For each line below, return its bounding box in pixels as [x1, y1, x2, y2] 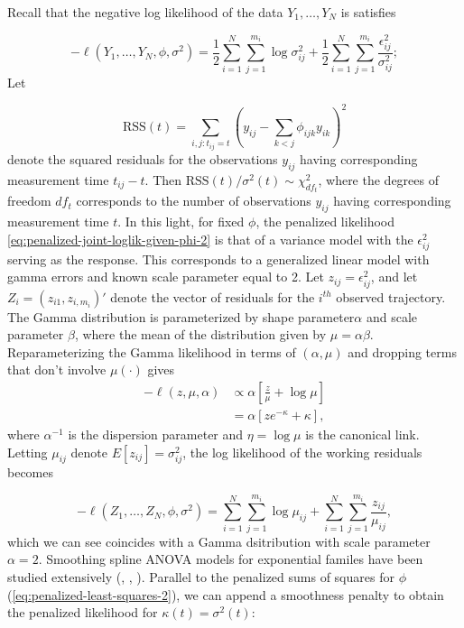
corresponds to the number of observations [76, 191, 311, 210]
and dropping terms [348, 342, 457, 361]
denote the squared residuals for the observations [7, 150, 278, 169]
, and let [370, 267, 418, 286]
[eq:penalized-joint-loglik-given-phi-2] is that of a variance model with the [7, 229, 413, 248]
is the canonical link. [305, 424, 420, 443]
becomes [7, 463, 54, 482]
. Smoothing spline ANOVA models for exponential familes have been [38, 549, 423, 568]
